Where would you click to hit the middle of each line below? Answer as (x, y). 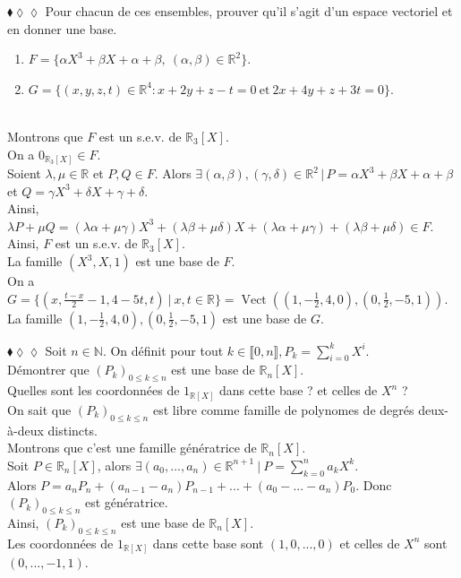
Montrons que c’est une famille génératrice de (132, 448)
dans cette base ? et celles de (298, 390)
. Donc (374, 484)
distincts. (73, 430)
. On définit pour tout (163, 350)
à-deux (26, 430)
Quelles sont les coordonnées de (94, 390)
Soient (24, 173)
